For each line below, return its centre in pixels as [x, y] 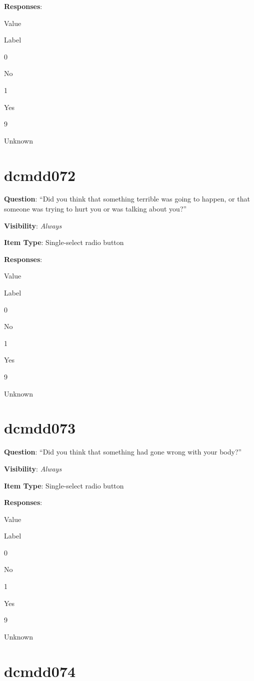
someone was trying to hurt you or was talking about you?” [95, 209]
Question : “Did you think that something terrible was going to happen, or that [127, 199]
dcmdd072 [40, 175]
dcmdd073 [40, 428]
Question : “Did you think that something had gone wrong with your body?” [123, 452]
